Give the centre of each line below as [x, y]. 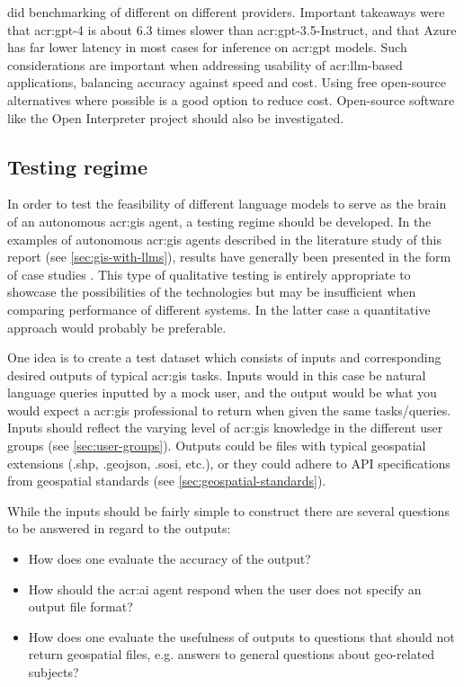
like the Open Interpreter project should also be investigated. [176, 117]
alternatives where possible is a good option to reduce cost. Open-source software [231, 99]
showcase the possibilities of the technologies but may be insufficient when [212, 292]
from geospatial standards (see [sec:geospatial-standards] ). [167, 481]
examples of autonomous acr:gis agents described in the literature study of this [224, 239]
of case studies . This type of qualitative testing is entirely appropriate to [209, 274]
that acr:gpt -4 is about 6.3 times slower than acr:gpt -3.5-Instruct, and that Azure [232, 29]
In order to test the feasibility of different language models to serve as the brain [227, 204]
